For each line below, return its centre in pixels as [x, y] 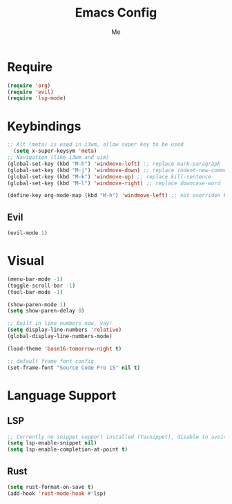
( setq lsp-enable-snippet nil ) [52, 443]
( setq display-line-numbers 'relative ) [65, 330]
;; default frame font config [51, 361]
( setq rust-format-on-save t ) [51, 487]
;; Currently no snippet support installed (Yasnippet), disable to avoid [117, 437]
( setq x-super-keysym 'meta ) [55, 151]
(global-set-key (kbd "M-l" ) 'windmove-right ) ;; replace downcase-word [114, 183]
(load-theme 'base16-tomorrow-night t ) [65, 348]
